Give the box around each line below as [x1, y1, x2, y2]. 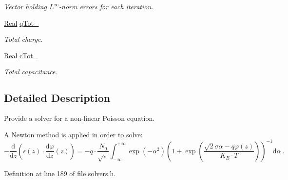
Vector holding [4, 1, 47, 11]
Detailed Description [4, 90, 111, 105]
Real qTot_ [4, 17, 39, 28]
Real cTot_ [4, 50, 38, 60]
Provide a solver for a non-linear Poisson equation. [4, 113, 155, 123]
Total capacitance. [4, 66, 58, 77]
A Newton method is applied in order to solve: [4, 129, 143, 139]
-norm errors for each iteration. [59, 1, 154, 11]
